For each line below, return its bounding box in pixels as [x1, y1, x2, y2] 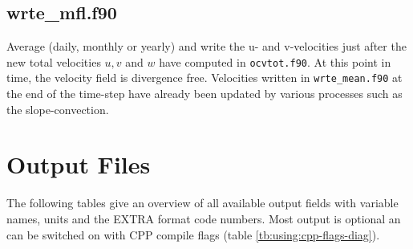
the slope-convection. [6, 100, 109, 117]
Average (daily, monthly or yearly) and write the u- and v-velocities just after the [6, 38, 407, 55]
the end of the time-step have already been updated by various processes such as [6, 85, 403, 102]
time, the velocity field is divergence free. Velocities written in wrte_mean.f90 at [6, 69, 403, 86]
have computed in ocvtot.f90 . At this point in [159, 53, 391, 70]
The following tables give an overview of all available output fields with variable [6, 194, 399, 211]
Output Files [6, 148, 151, 181]
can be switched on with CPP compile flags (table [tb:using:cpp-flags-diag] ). [6, 226, 380, 243]
